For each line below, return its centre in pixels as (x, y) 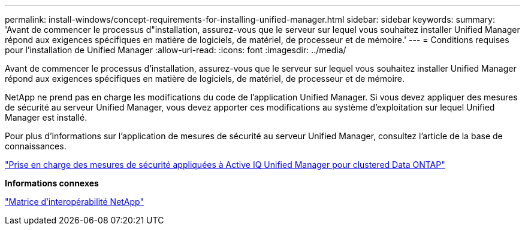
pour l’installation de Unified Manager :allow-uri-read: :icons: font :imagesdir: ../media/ (176, 50)
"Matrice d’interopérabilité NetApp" (74, 202)
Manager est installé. (46, 117)
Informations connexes (52, 183)
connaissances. (36, 146)
